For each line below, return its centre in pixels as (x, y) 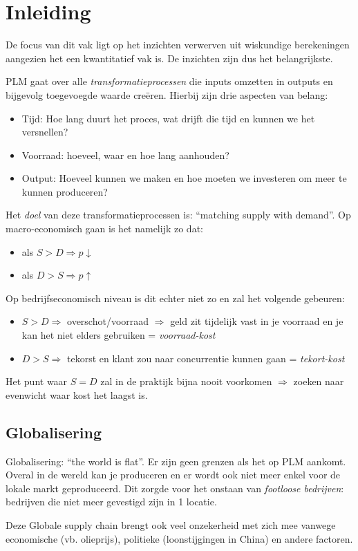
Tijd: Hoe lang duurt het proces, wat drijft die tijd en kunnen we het (168, 118)
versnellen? (45, 132)
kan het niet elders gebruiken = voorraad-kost (119, 335)
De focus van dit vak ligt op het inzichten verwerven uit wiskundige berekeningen (178, 45)
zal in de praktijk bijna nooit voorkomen (186, 381)
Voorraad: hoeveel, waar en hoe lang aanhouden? (125, 155)
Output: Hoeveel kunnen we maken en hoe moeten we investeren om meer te (184, 178)
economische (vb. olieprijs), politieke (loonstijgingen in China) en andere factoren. (179, 538)
